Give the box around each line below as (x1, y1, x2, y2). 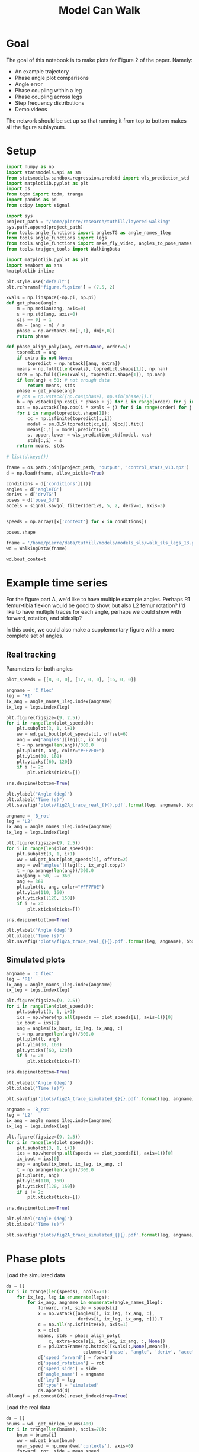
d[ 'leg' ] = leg (37, 1377, 76, 1383)
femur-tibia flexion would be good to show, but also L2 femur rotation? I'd (6, 602, 185, 609)
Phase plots (6, 1252, 65, 1265)
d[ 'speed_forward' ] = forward (37, 1355, 113, 1361)
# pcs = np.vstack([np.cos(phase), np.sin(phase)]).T (17, 393, 152, 400)
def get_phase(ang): (6, 300, 57, 306)
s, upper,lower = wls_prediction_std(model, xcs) (27, 432, 152, 438)
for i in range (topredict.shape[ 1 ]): (17, 410, 110, 416)
